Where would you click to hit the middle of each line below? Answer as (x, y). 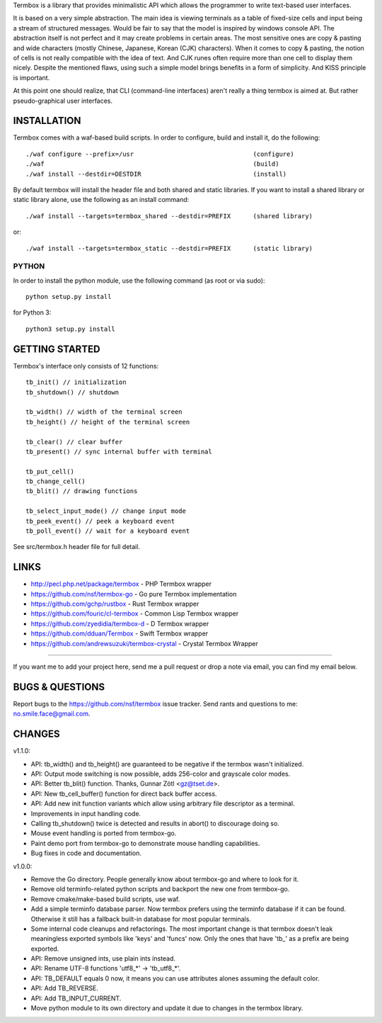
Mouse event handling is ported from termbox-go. (104, 833)
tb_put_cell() (50, 471)
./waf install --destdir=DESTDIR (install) (156, 174)
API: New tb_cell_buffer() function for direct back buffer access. (124, 793)
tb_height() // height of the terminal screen (108, 422)
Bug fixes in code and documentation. (86, 853)
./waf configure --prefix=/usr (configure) (160, 154)
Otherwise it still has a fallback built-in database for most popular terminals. (141, 919)
